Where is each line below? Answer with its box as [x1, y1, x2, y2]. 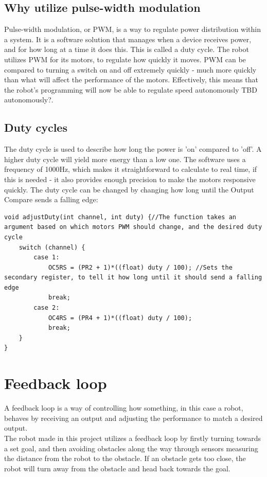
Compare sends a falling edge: [4, 194, 98, 205]
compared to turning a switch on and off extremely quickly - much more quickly [4, 64, 257, 75]
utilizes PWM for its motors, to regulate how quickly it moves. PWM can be [4, 54, 246, 64]
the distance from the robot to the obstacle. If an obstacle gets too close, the [4, 453, 246, 464]
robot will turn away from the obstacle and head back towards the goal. [4, 463, 230, 473]
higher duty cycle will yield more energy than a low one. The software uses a [4, 153, 246, 164]
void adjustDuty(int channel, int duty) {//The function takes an [4, 213, 237, 221]
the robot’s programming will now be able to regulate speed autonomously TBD [4, 84, 257, 95]
